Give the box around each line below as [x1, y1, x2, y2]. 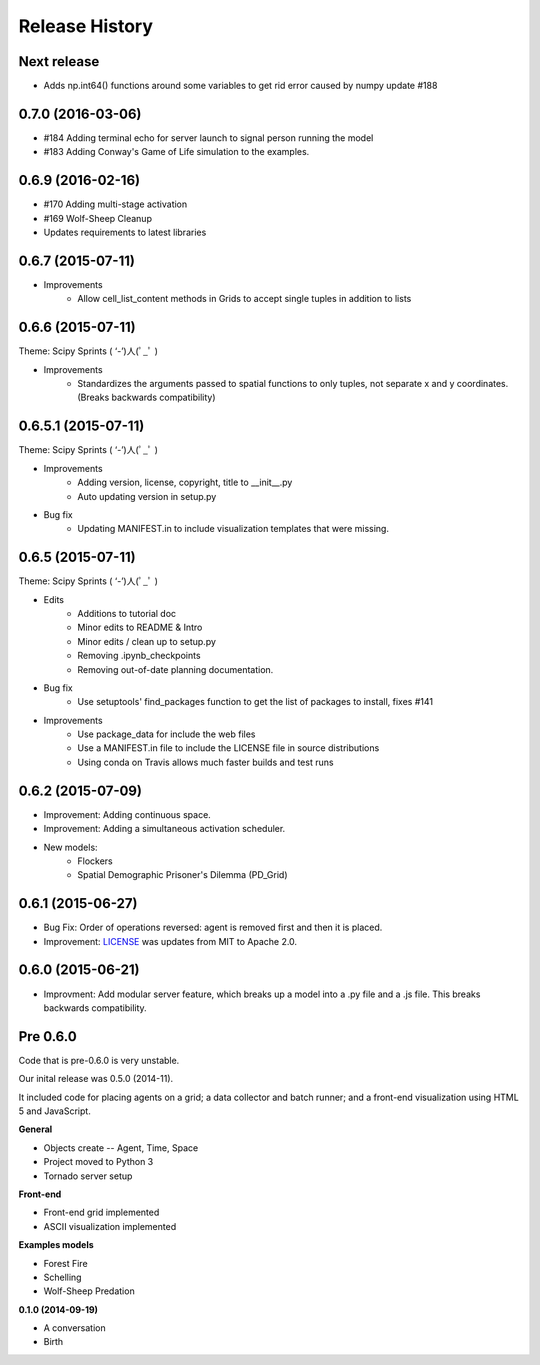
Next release [18, 53, 100, 70]
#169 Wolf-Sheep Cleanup [43, 212, 152, 224]
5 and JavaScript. [18, 1105, 92, 1117]
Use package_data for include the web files [77, 728, 256, 740]
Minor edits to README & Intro [77, 621, 203, 634]
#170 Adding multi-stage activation [43, 198, 188, 210]
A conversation [43, 1322, 106, 1334]
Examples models [18, 1239, 94, 1251]
